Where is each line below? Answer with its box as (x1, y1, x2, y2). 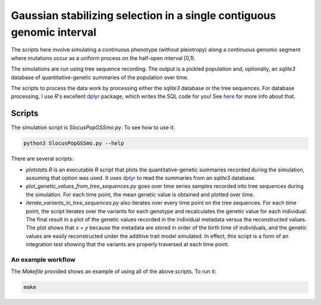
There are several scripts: (11, 155, 74, 163)
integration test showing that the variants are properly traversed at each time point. (26, 241, 229, 248)
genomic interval (11, 26, 97, 39)
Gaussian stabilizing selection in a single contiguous (11, 9, 276, 22)
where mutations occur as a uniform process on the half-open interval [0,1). (11, 54, 196, 62)
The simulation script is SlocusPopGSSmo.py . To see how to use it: (11, 124, 175, 131)
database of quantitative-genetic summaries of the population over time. (11, 74, 189, 81)
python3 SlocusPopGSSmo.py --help (23, 140, 124, 147)
